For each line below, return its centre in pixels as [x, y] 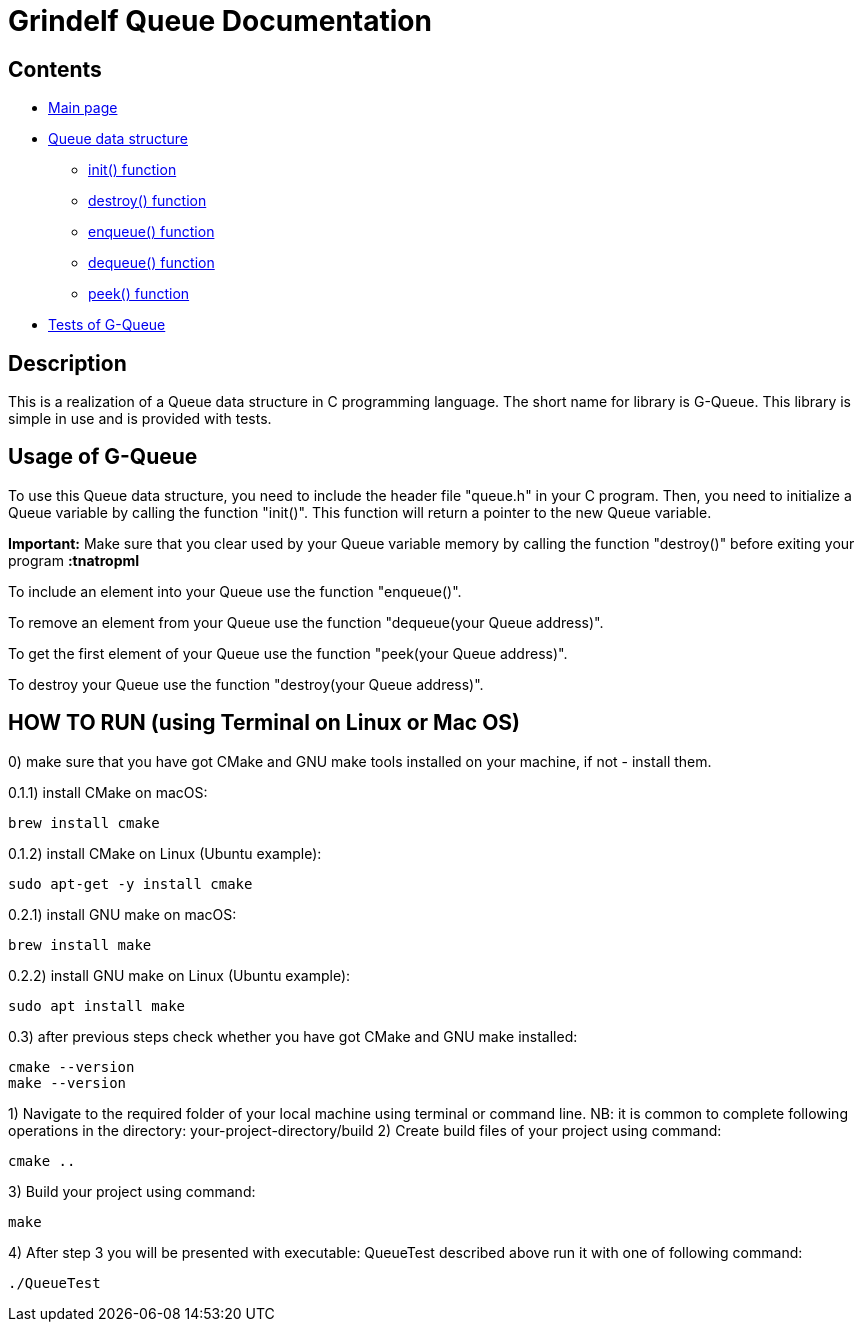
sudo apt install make [97, 1005]
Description [67, 363]
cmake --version [71, 1066]
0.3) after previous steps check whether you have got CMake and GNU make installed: [293, 1036]
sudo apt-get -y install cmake [130, 883]
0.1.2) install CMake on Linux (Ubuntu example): [165, 853]
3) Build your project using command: [132, 1191]
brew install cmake [84, 822]
